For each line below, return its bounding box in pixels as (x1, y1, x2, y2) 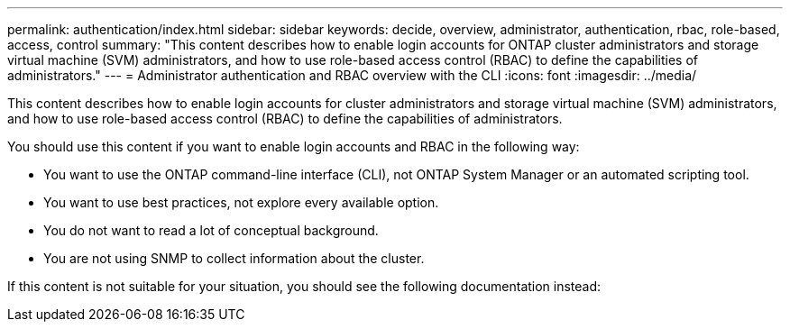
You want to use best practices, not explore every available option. (43, 195, 439, 210)
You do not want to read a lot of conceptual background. (43, 223, 379, 238)
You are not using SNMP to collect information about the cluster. (43, 251, 425, 266)
